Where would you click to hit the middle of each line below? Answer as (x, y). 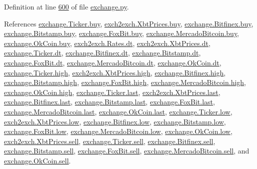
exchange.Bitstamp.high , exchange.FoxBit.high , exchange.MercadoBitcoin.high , (125, 82)
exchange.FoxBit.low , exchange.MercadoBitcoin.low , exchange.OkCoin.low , (118, 131)
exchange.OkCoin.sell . (37, 160)
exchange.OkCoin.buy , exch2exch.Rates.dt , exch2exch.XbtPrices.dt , (107, 43)
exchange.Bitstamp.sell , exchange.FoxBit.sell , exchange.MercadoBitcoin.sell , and (127, 151)
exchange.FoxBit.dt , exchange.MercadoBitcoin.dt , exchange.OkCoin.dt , (113, 62)
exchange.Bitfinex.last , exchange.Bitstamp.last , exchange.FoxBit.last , (109, 102)
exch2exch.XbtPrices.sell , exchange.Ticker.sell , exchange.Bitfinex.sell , (110, 141)
